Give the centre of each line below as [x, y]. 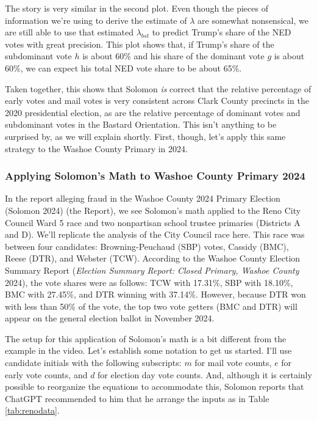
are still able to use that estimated [69, 32]
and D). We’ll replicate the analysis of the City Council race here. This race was [155, 234]
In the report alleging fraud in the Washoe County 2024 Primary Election [143, 198]
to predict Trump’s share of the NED [222, 32]
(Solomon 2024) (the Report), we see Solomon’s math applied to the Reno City [153, 210]
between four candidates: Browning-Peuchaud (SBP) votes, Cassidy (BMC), [147, 246]
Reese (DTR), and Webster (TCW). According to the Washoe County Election [153, 258]
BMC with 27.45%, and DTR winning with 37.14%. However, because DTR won [155, 294]
